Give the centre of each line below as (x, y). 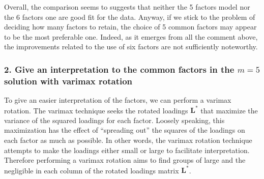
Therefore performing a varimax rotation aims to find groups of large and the (125, 160)
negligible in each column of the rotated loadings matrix (92, 170)
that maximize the (229, 110)
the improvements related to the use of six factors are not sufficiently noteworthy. (131, 47)
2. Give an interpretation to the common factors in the (119, 69)
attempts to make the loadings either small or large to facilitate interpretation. (127, 150)
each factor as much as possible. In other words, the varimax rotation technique (128, 140)
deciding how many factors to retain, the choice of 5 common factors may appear (130, 27)
